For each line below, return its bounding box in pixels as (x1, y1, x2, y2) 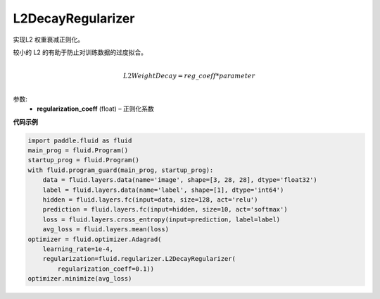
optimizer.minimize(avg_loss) (27, 275, 132, 283)
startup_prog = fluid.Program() (27, 156, 140, 164)
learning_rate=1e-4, (42, 245, 114, 253)
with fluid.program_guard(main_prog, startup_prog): (27, 166, 214, 174)
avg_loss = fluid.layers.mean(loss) (42, 226, 169, 233)
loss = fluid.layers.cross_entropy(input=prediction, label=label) (42, 215, 281, 224)
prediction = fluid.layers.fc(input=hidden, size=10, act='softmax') (42, 205, 288, 214)
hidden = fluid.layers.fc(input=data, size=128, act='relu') (42, 196, 258, 204)
